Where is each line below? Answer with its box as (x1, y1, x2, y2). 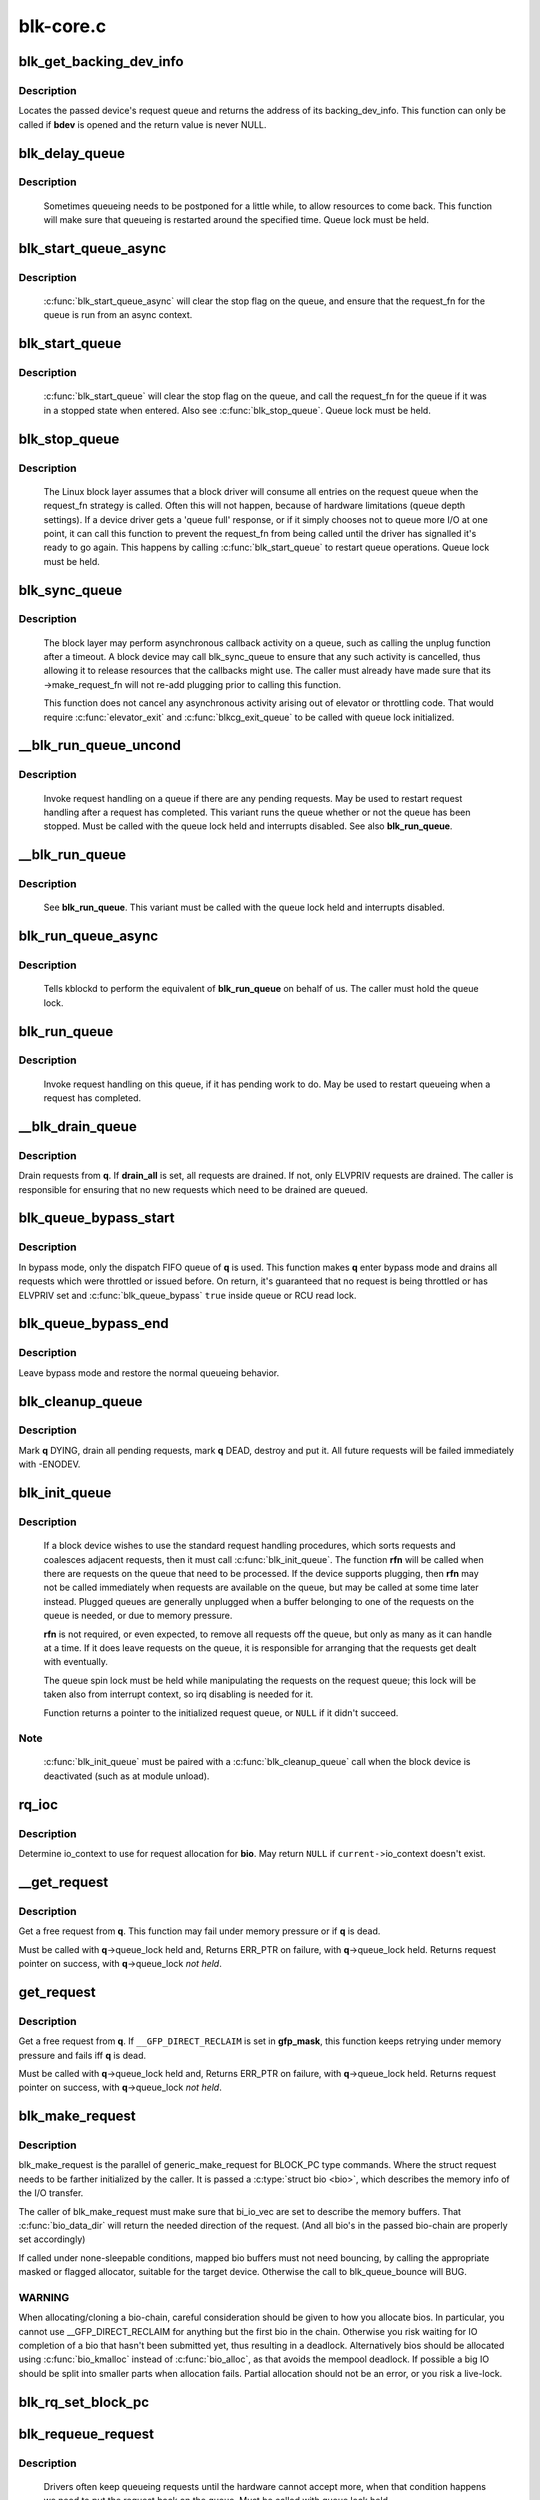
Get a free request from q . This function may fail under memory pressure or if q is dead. (18, 1925, 381, 1937)
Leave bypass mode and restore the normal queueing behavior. (18, 1366, 280, 1379)
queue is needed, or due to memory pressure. (43, 1610, 233, 1622)
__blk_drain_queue (18, 1118, 137, 1135)
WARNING (18, 2290, 70, 2304)
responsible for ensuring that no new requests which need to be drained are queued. (18, 1183, 369, 1195)
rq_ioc (18, 1796, 59, 1813)
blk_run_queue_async (18, 928, 159, 945)
